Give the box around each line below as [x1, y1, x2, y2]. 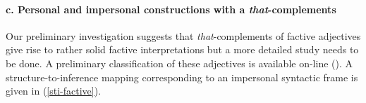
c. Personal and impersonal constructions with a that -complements [6, 1, 336, 16]
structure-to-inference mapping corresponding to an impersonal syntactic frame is [6, 69, 358, 84]
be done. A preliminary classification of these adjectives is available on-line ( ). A [6, 55, 353, 70]
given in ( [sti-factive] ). [6, 83, 102, 98]
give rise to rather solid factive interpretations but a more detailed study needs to [6, 42, 359, 57]
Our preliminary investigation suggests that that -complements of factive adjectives [6, 28, 361, 43]
